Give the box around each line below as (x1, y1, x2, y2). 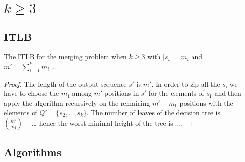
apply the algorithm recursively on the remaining (4, 97, 150, 108)
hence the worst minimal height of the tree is (39, 118, 173, 128)
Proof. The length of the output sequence (4, 78, 127, 89)
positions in (104, 88, 139, 98)
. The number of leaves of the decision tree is (87, 107, 221, 117)
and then (214, 88, 241, 98)
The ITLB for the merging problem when (4, 52, 127, 62)
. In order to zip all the (151, 78, 220, 89)
